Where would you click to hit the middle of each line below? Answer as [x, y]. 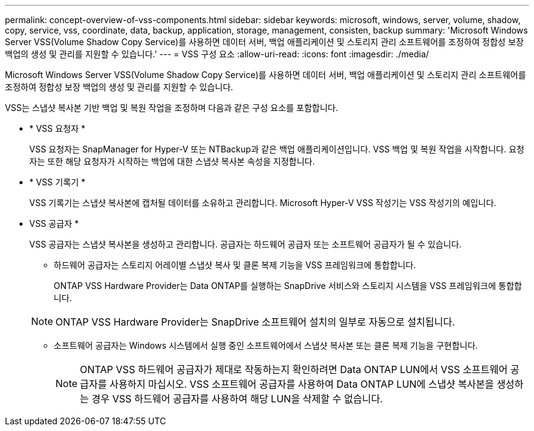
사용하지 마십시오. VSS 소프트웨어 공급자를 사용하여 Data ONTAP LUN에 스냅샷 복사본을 [302, 384]
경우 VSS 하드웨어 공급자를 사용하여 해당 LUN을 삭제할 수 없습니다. [237, 399]
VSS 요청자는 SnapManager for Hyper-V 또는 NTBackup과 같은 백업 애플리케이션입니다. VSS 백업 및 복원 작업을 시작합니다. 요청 [277, 149]
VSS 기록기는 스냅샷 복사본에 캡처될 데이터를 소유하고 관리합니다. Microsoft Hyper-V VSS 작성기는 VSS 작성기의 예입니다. [263, 203]
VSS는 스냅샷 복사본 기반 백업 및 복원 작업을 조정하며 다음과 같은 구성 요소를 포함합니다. [172, 108]
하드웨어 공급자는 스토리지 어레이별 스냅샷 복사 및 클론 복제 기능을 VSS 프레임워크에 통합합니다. [235, 265]
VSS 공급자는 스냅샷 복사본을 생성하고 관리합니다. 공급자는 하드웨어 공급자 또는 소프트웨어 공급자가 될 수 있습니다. [246, 244]
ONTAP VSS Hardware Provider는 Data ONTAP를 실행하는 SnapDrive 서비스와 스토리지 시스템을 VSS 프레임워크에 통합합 [288, 286]
